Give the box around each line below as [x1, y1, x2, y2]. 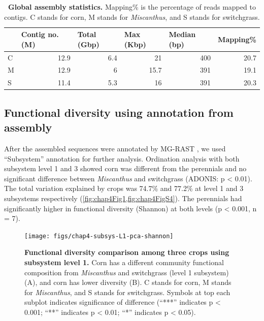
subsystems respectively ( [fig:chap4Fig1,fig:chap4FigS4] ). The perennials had [4, 192, 242, 203]
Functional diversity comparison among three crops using [24, 247, 229, 258]
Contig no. [21, 29, 59, 40]
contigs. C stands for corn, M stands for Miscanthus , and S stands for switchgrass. [4, 11, 260, 22]
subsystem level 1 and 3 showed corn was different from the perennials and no [4, 163, 247, 174]
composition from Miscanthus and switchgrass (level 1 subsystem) [24, 267, 229, 277]
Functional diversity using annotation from [4, 104, 234, 120]
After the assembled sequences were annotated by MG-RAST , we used [4, 143, 226, 153]
